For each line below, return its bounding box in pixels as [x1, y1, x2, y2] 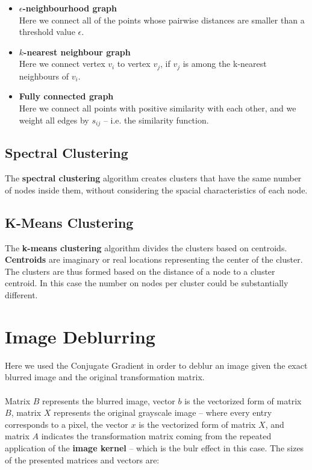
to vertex [117, 57, 151, 70]
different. [5, 289, 38, 301]
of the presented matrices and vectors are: [5, 453, 160, 466]
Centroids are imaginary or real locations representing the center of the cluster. [5, 253, 303, 266]
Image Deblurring [5, 324, 155, 348]
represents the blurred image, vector [42, 394, 175, 407]
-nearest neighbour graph [23, 45, 131, 58]
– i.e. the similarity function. [103, 113, 209, 126]
